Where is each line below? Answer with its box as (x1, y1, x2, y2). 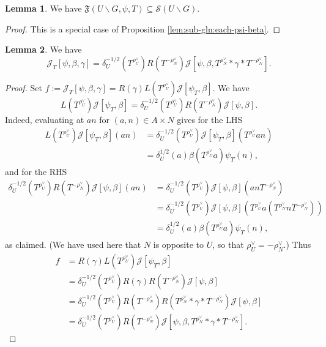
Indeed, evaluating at (5, 113, 84, 125)
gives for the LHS (177, 113, 243, 125)
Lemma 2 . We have (5, 43, 82, 56)
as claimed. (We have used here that (5, 238, 141, 251)
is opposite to (153, 238, 204, 251)
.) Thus (283, 238, 311, 251)
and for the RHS (5, 165, 67, 178)
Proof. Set (5, 81, 42, 94)
